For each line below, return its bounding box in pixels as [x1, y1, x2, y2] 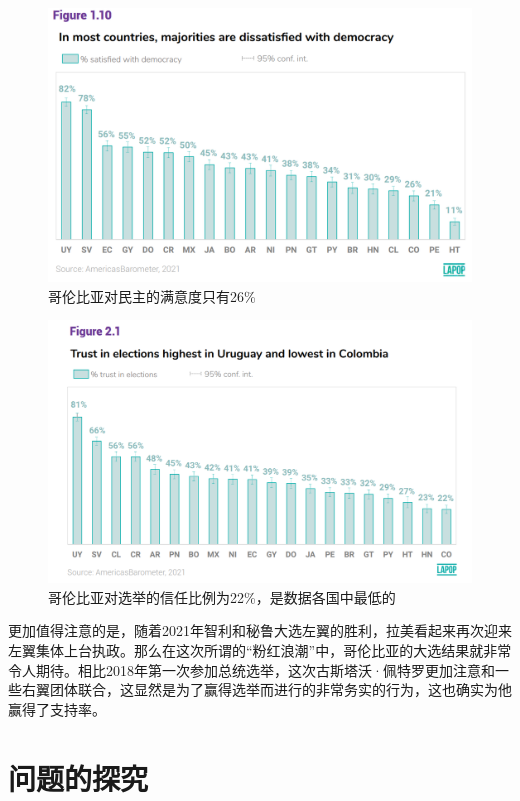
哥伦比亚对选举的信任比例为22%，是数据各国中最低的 [48, 586, 396, 607]
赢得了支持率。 [8, 698, 106, 719]
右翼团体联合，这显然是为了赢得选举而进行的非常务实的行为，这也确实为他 [21, 679, 512, 700]
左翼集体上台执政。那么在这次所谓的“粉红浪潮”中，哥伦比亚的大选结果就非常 [8, 640, 512, 660]
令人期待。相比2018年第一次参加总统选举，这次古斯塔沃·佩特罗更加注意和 [8, 659, 495, 680]
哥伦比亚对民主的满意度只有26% [48, 285, 256, 306]
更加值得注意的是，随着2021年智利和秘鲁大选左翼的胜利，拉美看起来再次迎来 [8, 620, 512, 641]
